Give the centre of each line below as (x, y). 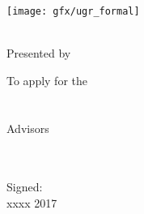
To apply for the (47, 80)
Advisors (28, 128)
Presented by (39, 53)
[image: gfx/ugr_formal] (73, 11)
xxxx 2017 (32, 203)
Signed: (25, 187)
